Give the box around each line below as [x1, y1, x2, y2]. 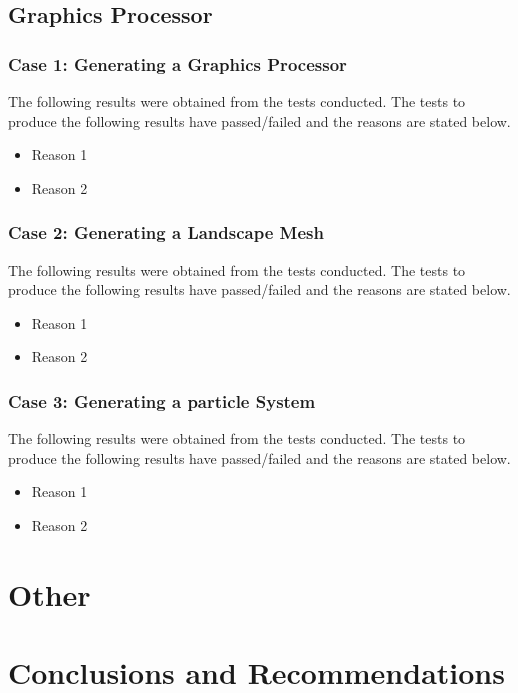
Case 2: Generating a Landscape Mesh [8, 220, 324, 245]
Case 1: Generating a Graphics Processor [8, 51, 347, 76]
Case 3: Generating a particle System [8, 388, 316, 413]
